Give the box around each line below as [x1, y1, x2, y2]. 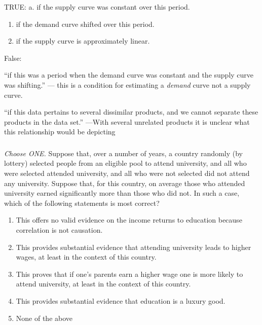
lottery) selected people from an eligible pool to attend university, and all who [4, 158, 247, 168]
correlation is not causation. [16, 225, 103, 235]
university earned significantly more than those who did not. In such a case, [4, 188, 240, 198]
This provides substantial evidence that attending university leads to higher [16, 241, 251, 252]
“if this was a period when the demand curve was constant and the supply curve [4, 69, 254, 80]
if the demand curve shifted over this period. [16, 18, 155, 29]
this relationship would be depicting [4, 126, 116, 137]
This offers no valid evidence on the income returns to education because [16, 214, 242, 225]
